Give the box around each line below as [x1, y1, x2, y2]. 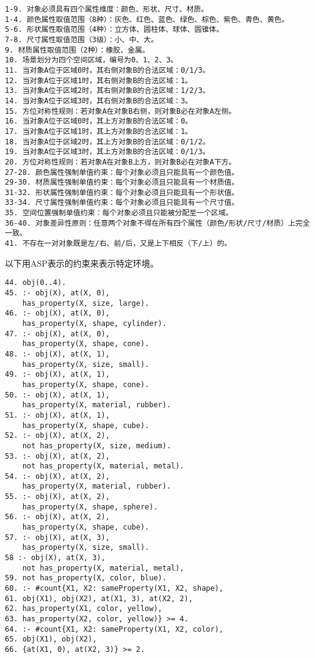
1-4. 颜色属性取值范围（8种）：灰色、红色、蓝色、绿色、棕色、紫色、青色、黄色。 [5, 15, 289, 24]
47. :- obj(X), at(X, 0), [5, 329, 110, 338]
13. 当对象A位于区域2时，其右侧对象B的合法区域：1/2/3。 [5, 86, 210, 95]
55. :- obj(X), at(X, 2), [5, 492, 110, 501]
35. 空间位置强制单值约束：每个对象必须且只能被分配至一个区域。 [5, 209, 233, 218]
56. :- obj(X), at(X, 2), [5, 512, 110, 522]
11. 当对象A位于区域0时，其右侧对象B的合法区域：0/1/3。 [5, 65, 210, 75]
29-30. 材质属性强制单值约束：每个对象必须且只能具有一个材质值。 [5, 178, 239, 187]
